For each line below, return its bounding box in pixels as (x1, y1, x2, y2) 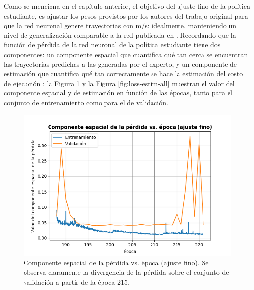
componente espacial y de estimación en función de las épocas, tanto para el (4, 87, 232, 98)
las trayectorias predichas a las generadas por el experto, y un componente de (4, 58, 237, 69)
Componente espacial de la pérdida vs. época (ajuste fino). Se (24, 257, 209, 267)
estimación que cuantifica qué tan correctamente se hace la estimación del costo (4, 68, 243, 79)
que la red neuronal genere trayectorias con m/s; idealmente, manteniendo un (4, 20, 236, 30)
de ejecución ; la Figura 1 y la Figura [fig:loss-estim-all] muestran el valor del (4, 78, 235, 88)
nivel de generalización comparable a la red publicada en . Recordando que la (4, 29, 236, 40)
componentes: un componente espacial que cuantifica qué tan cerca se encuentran (4, 49, 248, 59)
